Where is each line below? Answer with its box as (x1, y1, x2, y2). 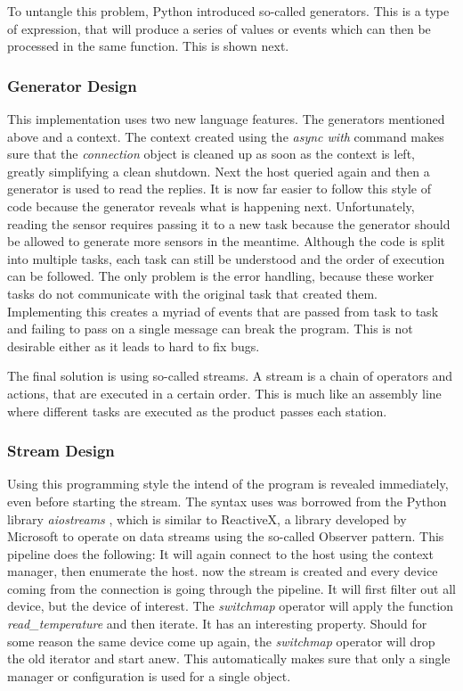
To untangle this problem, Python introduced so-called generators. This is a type (7, 2, 450, 20)
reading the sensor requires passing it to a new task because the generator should (7, 214, 451, 233)
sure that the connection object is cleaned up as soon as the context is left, (7, 144, 415, 163)
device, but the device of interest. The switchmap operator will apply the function (7, 596, 454, 615)
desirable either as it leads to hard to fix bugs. (7, 336, 260, 355)
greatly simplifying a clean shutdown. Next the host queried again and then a (7, 161, 430, 180)
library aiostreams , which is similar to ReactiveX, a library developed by (7, 509, 407, 528)
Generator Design (7, 74, 137, 96)
